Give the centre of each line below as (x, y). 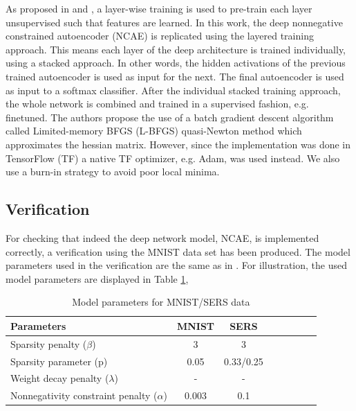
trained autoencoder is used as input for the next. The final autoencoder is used (175, 76)
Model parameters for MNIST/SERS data (161, 302)
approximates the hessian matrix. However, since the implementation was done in (178, 144)
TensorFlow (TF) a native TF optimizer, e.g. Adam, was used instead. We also (173, 158)
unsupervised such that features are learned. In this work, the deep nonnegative (174, 22)
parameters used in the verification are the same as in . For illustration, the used (176, 265)
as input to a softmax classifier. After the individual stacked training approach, (173, 90)
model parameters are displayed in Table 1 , (97, 278)
